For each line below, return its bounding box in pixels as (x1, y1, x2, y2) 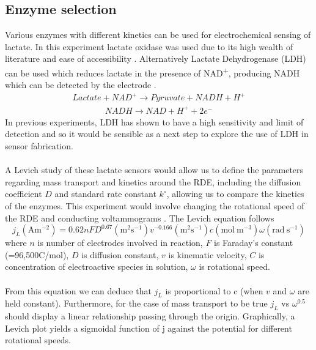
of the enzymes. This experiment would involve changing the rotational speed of (5, 199, 304, 212)
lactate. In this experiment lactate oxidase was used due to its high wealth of (5, 40, 293, 53)
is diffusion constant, (81, 248, 159, 261)
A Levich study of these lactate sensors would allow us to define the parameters (5, 163, 304, 176)
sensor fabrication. (5, 140, 73, 152)
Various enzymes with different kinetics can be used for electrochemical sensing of (5, 28, 311, 41)
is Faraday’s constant (214, 236, 293, 249)
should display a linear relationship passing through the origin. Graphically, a (5, 310, 295, 322)
